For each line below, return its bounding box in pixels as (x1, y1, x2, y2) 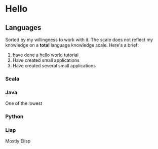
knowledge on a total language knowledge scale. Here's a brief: (5, 42, 139, 48)
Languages (5, 23, 42, 32)
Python (5, 113, 24, 120)
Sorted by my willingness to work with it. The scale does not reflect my (5, 36, 153, 43)
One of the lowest (5, 100, 43, 106)
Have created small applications (12, 57, 80, 63)
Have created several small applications (12, 63, 96, 68)
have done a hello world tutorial (12, 52, 78, 58)
